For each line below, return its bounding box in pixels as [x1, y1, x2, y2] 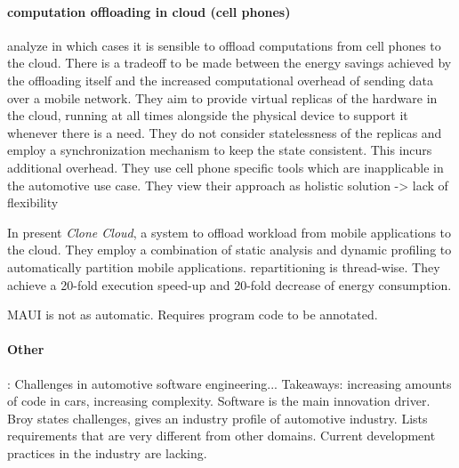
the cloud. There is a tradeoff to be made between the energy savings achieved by [7, 53, 452, 72]
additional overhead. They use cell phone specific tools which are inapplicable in [7, 157, 444, 176]
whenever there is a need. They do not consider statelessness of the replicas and [7, 123, 442, 141]
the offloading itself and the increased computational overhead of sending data [7, 70, 434, 89]
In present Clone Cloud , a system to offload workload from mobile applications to [7, 222, 452, 241]
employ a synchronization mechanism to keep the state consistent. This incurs [7, 141, 432, 159]
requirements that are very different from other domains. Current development [7, 426, 436, 445]
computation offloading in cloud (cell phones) [7, 2, 291, 20]
